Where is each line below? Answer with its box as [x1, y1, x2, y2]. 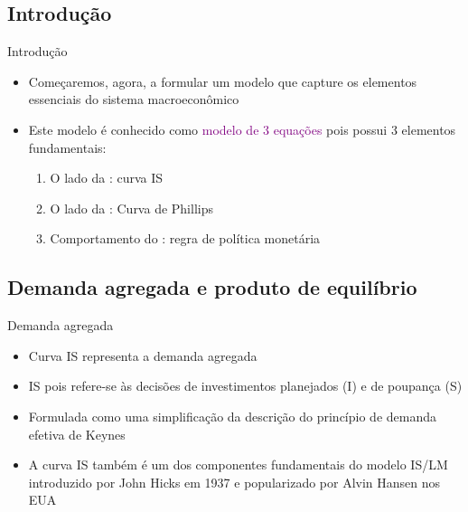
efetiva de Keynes [28, 424, 126, 443]
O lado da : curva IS [50, 168, 164, 187]
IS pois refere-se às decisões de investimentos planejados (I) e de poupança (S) [28, 376, 463, 395]
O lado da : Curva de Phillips [50, 198, 213, 217]
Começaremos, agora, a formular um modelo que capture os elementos [28, 71, 417, 90]
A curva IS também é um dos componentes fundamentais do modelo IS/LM [28, 455, 448, 474]
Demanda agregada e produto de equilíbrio [7, 273, 417, 301]
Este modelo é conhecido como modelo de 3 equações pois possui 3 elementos [28, 119, 456, 138]
